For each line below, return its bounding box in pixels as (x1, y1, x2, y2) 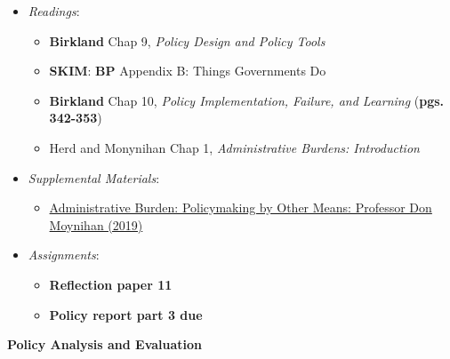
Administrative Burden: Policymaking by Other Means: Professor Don (49, 198, 432, 217)
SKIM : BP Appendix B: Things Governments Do (49, 61, 326, 80)
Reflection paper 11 (49, 275, 173, 293)
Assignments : (28, 245, 100, 264)
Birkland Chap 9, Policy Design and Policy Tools (49, 31, 325, 50)
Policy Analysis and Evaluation (7, 335, 203, 354)
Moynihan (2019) (49, 215, 143, 234)
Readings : (28, 2, 80, 20)
